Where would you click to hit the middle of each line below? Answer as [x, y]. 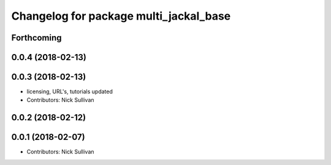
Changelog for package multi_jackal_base [121, 16]
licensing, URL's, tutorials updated [70, 91]
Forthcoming [36, 38]
